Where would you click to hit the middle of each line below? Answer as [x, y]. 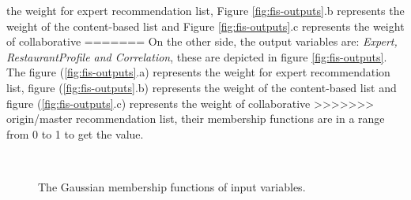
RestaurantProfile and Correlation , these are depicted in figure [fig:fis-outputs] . [197, 56]
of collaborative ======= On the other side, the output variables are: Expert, [202, 41]
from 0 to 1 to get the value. [75, 133]
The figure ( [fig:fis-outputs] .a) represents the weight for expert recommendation [198, 72]
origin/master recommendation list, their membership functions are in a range [196, 119]
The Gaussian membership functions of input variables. [172, 186]
